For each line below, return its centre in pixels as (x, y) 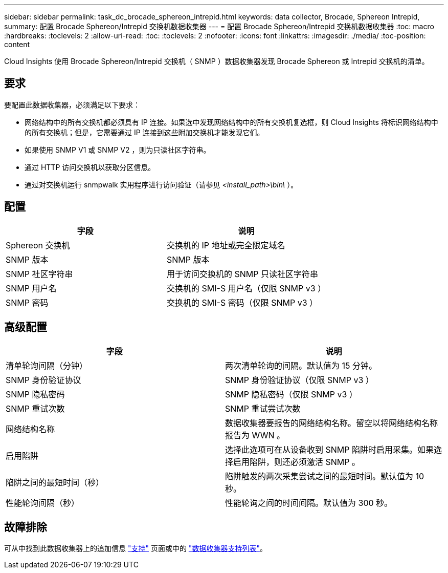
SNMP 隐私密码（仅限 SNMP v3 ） (291, 394)
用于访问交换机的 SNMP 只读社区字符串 (243, 274)
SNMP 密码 (27, 302)
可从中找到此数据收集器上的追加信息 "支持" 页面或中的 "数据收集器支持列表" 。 (136, 548)
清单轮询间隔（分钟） (47, 365)
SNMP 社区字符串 (39, 274)
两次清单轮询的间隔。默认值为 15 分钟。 (301, 365)
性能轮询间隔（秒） (43, 503)
